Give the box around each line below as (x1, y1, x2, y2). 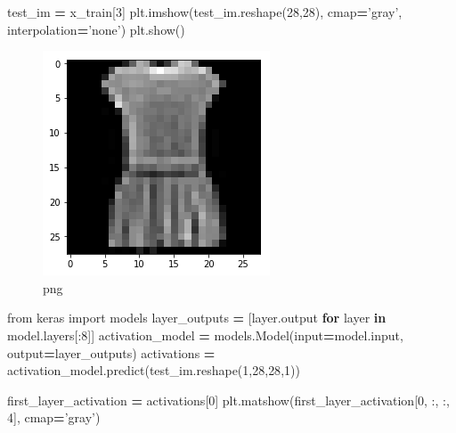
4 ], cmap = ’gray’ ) (7, 408, 101, 427)
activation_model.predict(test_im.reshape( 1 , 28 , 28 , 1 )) (7, 361, 300, 380)
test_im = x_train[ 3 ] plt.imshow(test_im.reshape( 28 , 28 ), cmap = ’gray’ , (7, 3, 403, 20)
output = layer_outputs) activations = (7, 343, 216, 362)
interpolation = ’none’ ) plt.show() (7, 20, 185, 38)
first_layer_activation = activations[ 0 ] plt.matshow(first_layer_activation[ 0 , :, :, (7, 390, 450, 409)
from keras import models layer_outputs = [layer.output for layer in (7, 308, 387, 327)
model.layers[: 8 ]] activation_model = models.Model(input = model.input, (7, 325, 403, 344)
